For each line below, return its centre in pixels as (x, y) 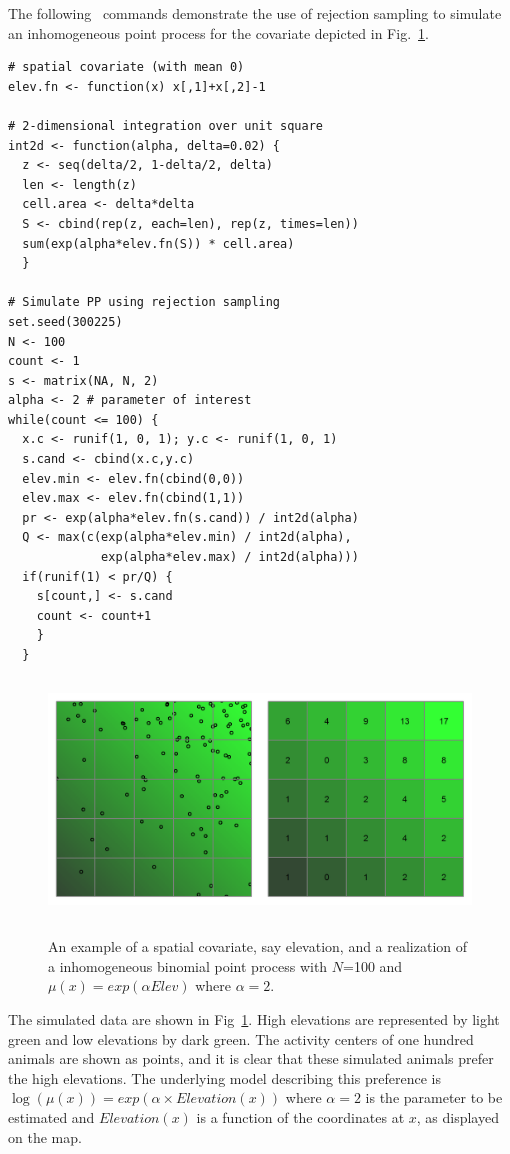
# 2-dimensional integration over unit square (165, 125)
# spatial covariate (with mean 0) (126, 67)
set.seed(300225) (65, 321)
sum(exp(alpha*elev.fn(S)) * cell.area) (158, 243)
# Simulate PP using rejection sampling (144, 302)
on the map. (45, 1136)
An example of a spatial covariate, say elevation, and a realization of (258, 946)
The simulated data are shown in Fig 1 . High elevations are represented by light (254, 1018)
